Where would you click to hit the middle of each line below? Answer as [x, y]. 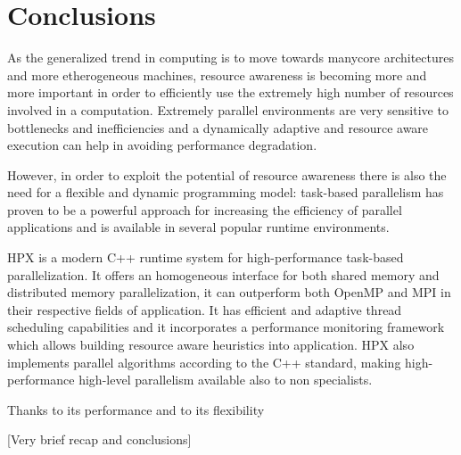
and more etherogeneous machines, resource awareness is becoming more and [217, 74]
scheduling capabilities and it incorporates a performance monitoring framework [226, 327]
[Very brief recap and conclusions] [99, 439]
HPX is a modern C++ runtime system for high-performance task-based [206, 257]
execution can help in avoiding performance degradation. [162, 145]
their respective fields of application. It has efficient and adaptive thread [205, 309]
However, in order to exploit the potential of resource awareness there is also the [227, 174]
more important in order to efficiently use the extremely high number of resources [230, 92]
